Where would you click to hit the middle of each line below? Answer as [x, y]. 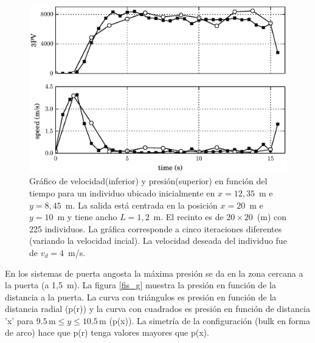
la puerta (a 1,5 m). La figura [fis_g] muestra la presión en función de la [140, 285]
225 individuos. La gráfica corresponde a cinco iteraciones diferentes [156, 228]
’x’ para [19, 320]
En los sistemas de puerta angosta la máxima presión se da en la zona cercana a [154, 273]
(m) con [272, 217]
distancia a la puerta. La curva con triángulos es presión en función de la [141, 296]
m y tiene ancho [87, 217]
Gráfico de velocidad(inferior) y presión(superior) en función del [148, 181]
